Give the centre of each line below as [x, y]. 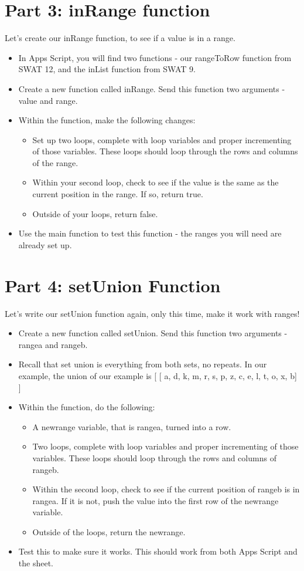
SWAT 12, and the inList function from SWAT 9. [107, 69]
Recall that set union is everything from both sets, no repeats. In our [143, 364]
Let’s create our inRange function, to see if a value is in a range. [120, 38]
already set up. [45, 244]
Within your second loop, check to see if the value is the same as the [156, 182]
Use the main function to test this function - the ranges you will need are [150, 233]
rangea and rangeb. [53, 344]
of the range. [55, 162]
